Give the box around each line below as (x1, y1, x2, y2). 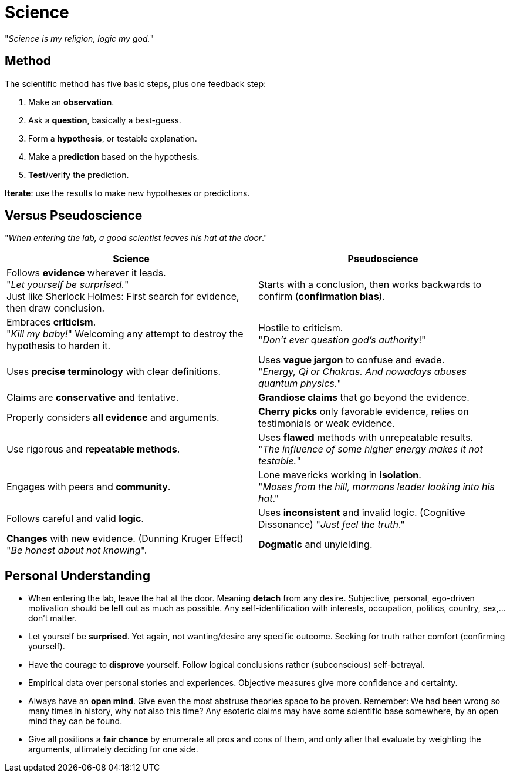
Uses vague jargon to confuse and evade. (258, 354, 445, 366)
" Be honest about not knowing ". (6, 544, 147, 557)
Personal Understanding (5, 568, 150, 583)
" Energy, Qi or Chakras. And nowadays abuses (258, 366, 467, 378)
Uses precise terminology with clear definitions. (6, 366, 221, 378)
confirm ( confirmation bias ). (258, 290, 386, 303)
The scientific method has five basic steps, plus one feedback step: (5, 78, 266, 89)
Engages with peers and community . (6, 481, 171, 493)
